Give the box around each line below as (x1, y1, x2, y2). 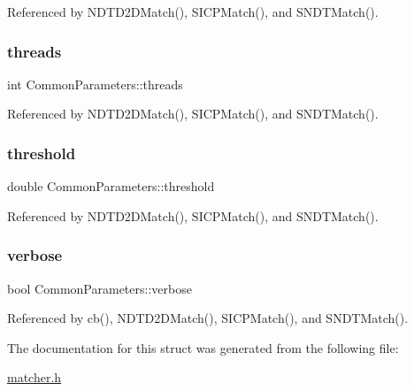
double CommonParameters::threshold (7, 177, 215, 195)
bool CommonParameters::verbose (7, 279, 192, 297)
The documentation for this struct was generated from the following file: (7, 338, 399, 356)
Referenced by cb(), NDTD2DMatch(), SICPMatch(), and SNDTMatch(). (7, 309, 409, 327)
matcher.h (7, 368, 62, 387)
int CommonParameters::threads (7, 74, 183, 93)
